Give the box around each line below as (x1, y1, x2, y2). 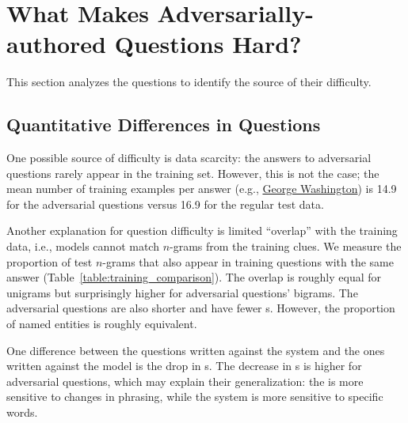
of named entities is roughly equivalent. (6, 315, 197, 332)
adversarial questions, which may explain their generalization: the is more (6, 372, 364, 389)
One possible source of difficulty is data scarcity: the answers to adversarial (6, 149, 372, 166)
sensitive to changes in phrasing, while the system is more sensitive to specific (6, 388, 383, 405)
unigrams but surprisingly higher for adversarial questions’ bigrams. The (6, 284, 358, 300)
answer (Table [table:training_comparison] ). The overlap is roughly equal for (6, 269, 382, 285)
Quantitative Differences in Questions (6, 112, 321, 137)
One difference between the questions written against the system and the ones (6, 342, 385, 358)
